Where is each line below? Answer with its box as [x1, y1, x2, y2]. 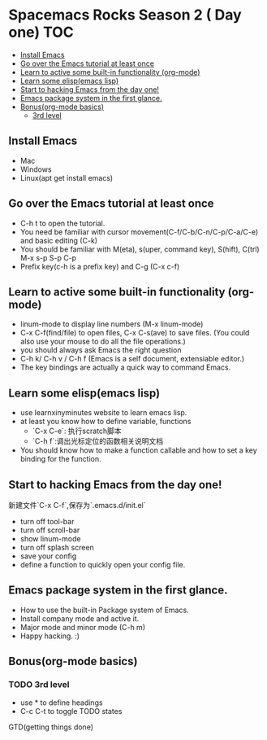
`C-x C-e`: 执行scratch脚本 [32, 426, 122, 436]
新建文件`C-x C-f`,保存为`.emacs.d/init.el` [8, 501, 146, 510]
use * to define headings [19, 698, 103, 707]
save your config [19, 551, 77, 561]
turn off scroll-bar [19, 525, 80, 535]
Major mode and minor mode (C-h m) [19, 622, 146, 632]
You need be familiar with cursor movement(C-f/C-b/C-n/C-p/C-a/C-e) [19, 226, 259, 237]
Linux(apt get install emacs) [19, 173, 114, 182]
